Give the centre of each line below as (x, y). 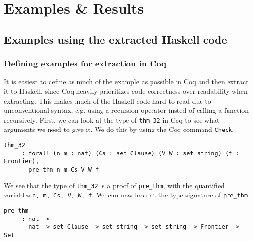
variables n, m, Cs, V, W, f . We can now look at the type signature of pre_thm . (127, 195)
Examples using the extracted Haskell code (115, 39)
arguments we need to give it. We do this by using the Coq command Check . (119, 129)
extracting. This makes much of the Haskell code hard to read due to (108, 100)
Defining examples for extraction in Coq (85, 63)
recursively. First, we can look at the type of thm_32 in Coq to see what (112, 120)
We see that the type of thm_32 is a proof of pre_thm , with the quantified (114, 185)
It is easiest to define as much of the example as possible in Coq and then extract (126, 81)
